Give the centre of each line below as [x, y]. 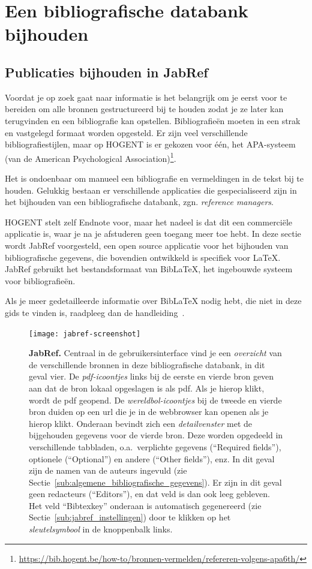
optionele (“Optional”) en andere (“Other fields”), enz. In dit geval [152, 458]
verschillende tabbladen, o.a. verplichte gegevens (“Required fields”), [155, 446]
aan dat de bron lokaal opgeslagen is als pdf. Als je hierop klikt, [147, 388]
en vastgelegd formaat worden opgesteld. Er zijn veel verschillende [126, 132]
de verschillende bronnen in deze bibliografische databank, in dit [147, 364]
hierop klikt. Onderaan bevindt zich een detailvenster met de [141, 423]
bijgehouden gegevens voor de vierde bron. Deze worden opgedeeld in [156, 435]
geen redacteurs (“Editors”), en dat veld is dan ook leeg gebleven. [149, 494]
